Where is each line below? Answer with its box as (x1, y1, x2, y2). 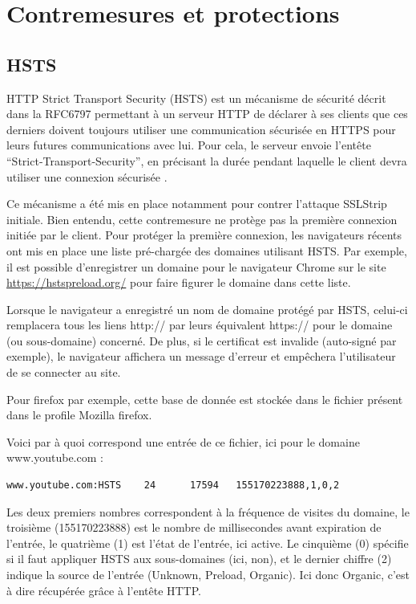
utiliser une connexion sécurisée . (6, 168, 168, 185)
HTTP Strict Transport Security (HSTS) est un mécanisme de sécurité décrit (6, 89, 386, 106)
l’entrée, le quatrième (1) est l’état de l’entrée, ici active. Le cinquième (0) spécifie (6, 534, 409, 551)
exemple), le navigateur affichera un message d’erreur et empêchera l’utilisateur (6, 348, 396, 365)
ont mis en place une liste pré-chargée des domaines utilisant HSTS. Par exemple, (6, 242, 407, 259)
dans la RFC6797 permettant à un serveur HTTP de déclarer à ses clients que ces (6, 105, 408, 122)
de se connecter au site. (6, 364, 121, 381)
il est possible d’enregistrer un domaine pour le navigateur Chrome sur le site (6, 258, 386, 275)
